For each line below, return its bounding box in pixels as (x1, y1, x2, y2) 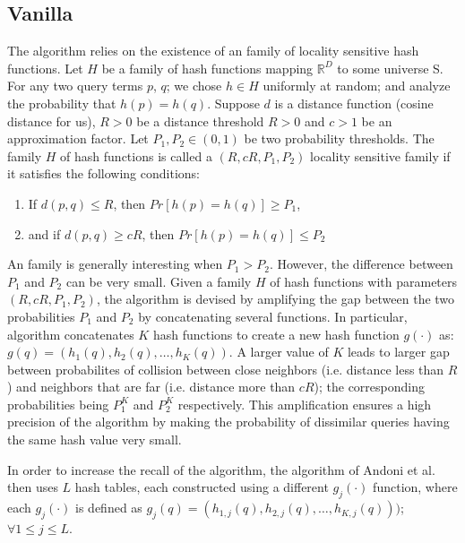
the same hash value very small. (7, 430, 182, 449)
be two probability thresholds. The (244, 129, 435, 148)
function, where (373, 478, 458, 496)
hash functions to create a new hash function (152, 324, 400, 343)
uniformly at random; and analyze (263, 76, 451, 95)
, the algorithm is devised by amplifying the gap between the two (96, 289, 455, 308)
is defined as (75, 498, 142, 517)
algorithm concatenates (7, 324, 134, 343)
